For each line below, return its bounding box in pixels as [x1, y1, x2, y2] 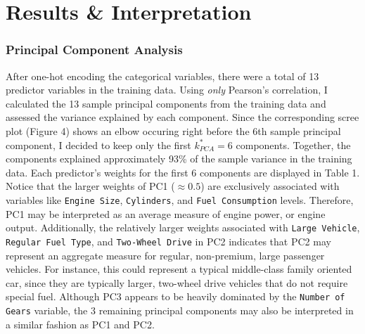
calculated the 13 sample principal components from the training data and [6, 96, 326, 110]
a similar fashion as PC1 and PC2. [6, 316, 155, 331]
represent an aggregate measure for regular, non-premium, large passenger [6, 248, 325, 262]
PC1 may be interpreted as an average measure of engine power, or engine [6, 206, 326, 221]
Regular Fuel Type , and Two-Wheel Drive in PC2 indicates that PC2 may [6, 233, 331, 248]
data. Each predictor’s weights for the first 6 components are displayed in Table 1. [6, 165, 360, 179]
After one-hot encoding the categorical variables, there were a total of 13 [6, 68, 319, 83]
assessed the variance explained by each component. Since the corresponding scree [6, 110, 359, 124]
